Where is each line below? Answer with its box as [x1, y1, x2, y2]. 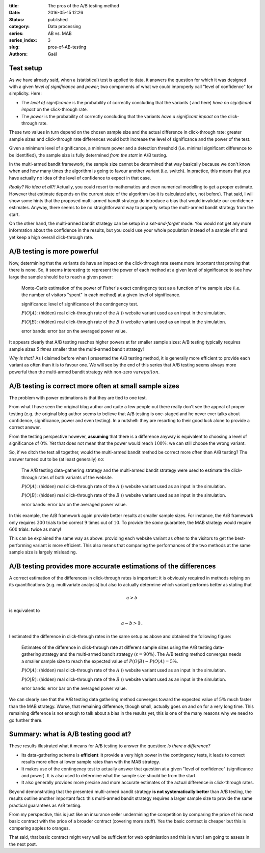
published [48, 16, 68, 22]
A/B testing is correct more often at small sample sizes [9, 382, 180, 390]
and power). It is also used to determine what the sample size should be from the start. [21, 772, 197, 778]
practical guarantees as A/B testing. [9, 802, 82, 808]
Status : [9, 16, 25, 22]
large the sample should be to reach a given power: [9, 274, 113, 280]
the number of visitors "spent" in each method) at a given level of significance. [21, 292, 181, 298]
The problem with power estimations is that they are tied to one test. [9, 395, 147, 400]
